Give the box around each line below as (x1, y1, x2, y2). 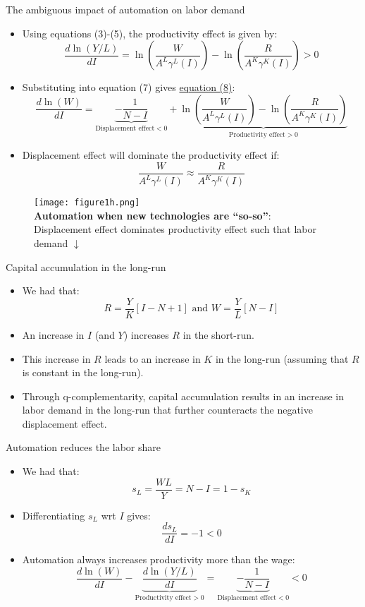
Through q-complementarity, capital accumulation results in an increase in (22, 388, 344, 403)
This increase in (22, 351, 91, 366)
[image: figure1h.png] (34, 198, 140, 208)
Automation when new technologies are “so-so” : (34, 208, 271, 222)
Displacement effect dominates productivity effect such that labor (34, 222, 317, 236)
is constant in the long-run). (22, 365, 144, 380)
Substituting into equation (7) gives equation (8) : (22, 80, 235, 95)
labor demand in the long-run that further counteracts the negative (22, 402, 313, 417)
